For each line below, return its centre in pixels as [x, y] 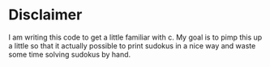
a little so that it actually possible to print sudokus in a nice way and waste [132, 45]
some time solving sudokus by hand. [70, 54]
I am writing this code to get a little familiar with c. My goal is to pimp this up [135, 37]
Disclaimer [45, 15]
